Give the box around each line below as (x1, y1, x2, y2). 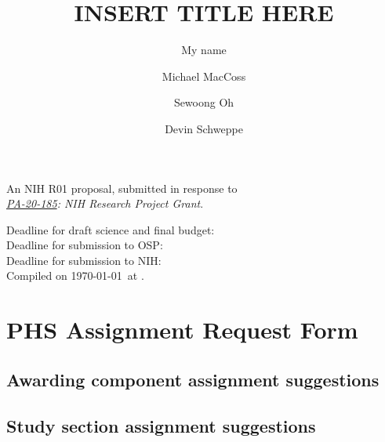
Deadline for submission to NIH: (6, 252, 162, 268)
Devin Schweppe (165, 120, 243, 136)
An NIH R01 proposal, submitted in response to (6, 179, 238, 196)
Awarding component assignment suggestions (6, 367, 380, 391)
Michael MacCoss (162, 67, 246, 84)
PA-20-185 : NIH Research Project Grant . (6, 195, 204, 212)
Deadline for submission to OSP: (6, 237, 163, 253)
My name (181, 42, 227, 58)
